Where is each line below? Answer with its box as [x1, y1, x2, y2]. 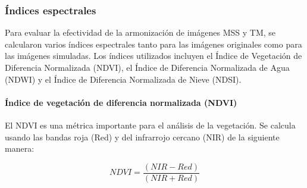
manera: [5, 142, 35, 155]
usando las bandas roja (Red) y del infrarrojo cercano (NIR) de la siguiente [5, 130, 280, 143]
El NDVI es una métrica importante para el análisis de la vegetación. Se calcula [5, 118, 296, 131]
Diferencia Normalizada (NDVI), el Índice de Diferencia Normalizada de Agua [5, 61, 290, 73]
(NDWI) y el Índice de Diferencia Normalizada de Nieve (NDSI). [5, 73, 242, 85]
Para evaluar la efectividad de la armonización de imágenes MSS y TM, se [5, 26, 276, 39]
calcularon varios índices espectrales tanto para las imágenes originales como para [5, 37, 302, 50]
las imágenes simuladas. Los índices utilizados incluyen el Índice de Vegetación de [5, 49, 302, 62]
